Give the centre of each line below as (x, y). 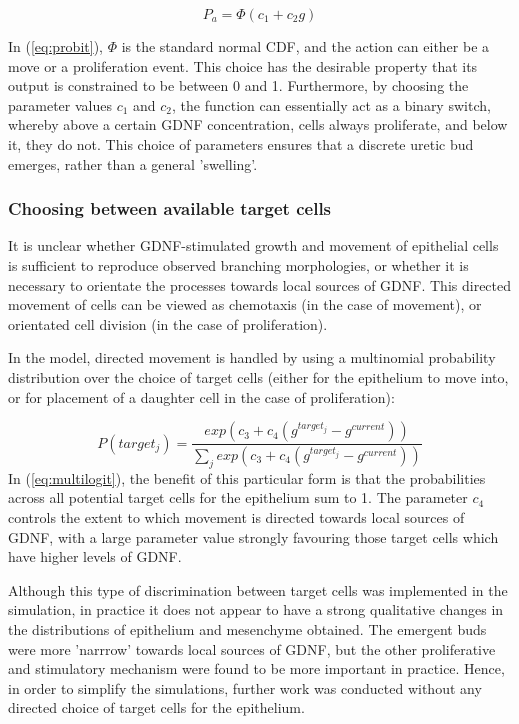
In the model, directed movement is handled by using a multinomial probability (252, 357)
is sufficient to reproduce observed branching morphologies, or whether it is (238, 264)
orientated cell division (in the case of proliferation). (168, 323)
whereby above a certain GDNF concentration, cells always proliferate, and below (258, 124)
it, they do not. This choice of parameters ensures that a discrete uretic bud (241, 143)
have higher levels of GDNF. (95, 556)
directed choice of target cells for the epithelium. (156, 707)
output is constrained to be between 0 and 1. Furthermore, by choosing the (238, 85)
